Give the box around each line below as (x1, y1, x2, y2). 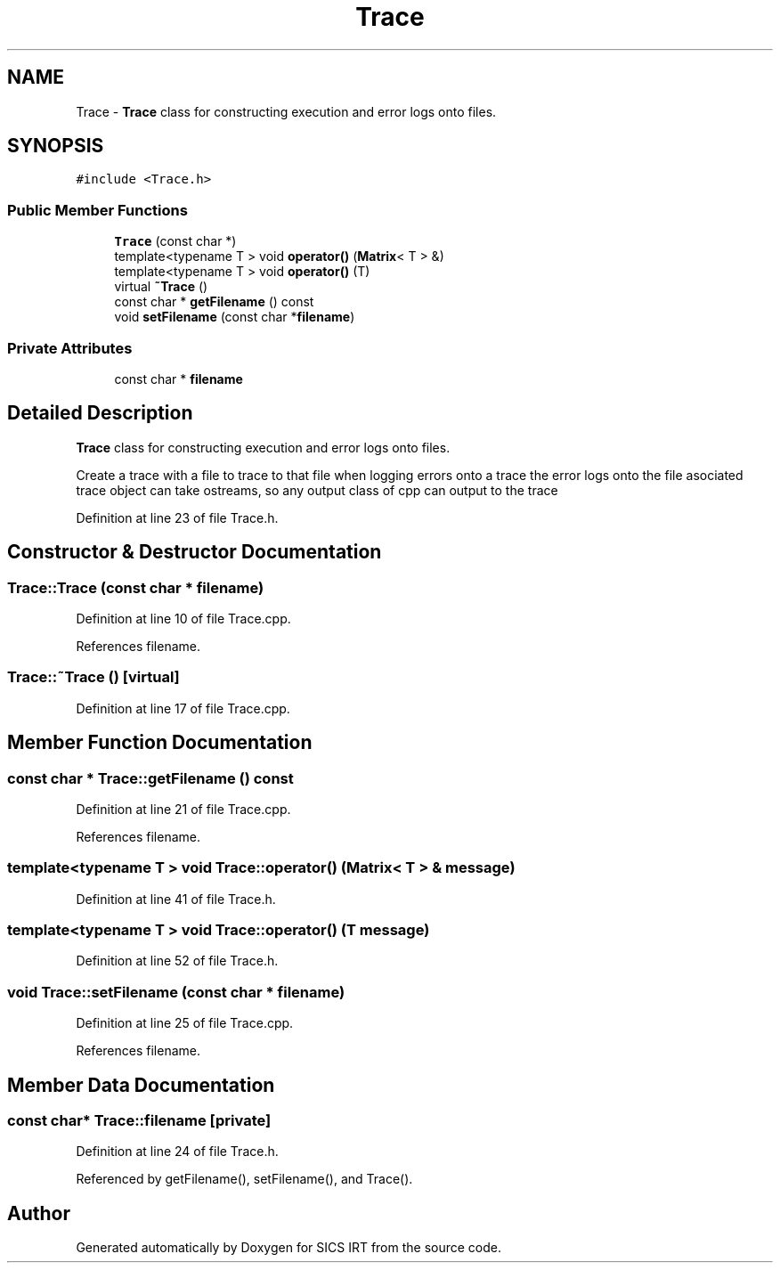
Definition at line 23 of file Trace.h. (76, 509, 279, 525)
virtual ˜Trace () (114, 279, 208, 295)
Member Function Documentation (7, 731, 313, 754)
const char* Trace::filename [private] (7, 1111, 272, 1130)
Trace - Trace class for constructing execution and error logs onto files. (76, 103, 497, 119)
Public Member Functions (7, 200, 188, 219)
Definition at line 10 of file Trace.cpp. (76, 611, 291, 626)
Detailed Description (7, 402, 193, 425)
